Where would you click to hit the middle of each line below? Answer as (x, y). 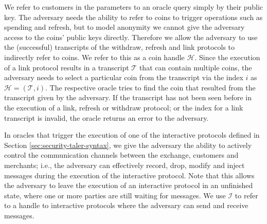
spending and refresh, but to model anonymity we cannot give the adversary (124, 27)
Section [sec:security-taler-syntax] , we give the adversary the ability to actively (128, 145)
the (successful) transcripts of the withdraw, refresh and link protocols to (120, 47)
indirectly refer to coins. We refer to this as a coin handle (94, 57)
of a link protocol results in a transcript (67, 67)
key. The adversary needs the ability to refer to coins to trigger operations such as (133, 17)
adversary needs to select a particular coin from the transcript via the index (124, 77)
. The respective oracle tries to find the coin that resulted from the (150, 87)
